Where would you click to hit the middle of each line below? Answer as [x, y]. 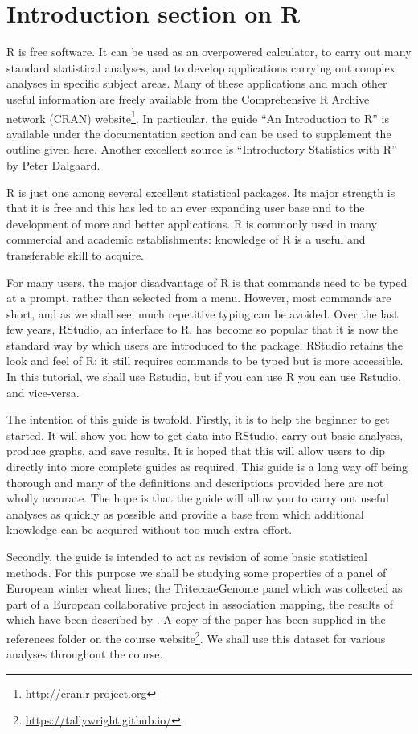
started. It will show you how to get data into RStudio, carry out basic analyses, [205, 435]
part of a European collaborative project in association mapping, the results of [200, 603]
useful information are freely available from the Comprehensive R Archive [188, 98]
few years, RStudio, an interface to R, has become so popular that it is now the [202, 329]
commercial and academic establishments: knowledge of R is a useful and [186, 239]
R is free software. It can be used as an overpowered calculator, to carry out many [209, 52]
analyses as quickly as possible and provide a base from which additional [185, 513]
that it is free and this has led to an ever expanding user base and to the [186, 208]
